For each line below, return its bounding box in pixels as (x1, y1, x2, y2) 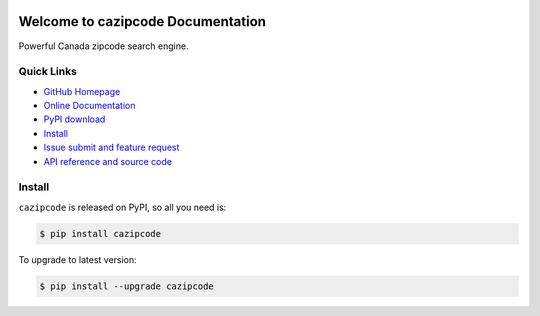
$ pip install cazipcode (39, 228, 162, 239)
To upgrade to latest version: (18, 253, 137, 265)
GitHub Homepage (43, 85, 121, 97)
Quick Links (18, 65, 77, 79)
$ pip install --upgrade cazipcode (39, 280, 214, 292)
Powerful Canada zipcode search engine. (18, 40, 189, 52)
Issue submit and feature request (43, 141, 180, 154)
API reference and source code (43, 155, 172, 167)
